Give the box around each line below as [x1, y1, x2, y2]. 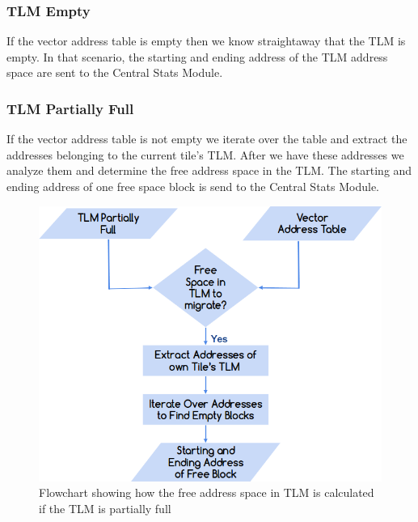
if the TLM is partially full [39, 499, 171, 516]
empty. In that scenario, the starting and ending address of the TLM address [6, 48, 388, 65]
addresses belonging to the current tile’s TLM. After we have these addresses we [6, 146, 404, 163]
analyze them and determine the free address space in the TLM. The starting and [6, 162, 412, 179]
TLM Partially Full [6, 98, 134, 118]
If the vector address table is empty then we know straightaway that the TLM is [6, 32, 406, 49]
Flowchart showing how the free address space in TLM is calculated [39, 484, 374, 501]
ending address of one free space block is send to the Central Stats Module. [6, 178, 380, 194]
